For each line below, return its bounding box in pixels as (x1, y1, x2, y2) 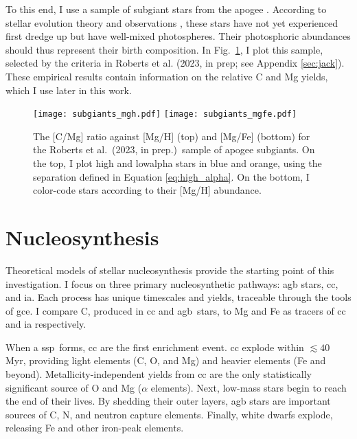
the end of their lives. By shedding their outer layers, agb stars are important (5, 394, 331, 408)
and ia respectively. (5, 317, 87, 331)
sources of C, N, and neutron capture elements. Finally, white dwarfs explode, (5, 407, 333, 421)
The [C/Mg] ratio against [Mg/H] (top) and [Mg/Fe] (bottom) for (33, 128, 310, 143)
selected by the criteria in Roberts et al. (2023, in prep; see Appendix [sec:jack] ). (5, 56, 345, 70)
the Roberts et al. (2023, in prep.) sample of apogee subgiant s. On (33, 142, 315, 157)
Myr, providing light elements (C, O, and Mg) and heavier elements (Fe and (5, 353, 326, 368)
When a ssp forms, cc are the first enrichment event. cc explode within (5, 339, 304, 354)
